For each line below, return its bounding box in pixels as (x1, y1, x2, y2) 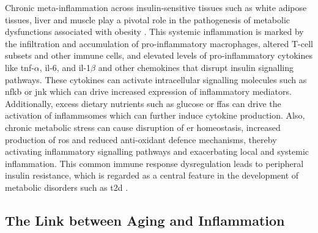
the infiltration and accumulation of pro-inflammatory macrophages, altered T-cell (5, 37, 313, 50)
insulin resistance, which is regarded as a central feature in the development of (5, 169, 299, 182)
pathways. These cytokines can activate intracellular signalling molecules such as (5, 73, 307, 86)
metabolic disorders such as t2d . (5, 180, 128, 193)
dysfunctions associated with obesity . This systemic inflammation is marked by (5, 25, 304, 38)
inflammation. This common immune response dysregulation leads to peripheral (5, 157, 304, 169)
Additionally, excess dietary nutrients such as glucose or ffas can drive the (5, 97, 281, 109)
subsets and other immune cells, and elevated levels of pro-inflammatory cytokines (5, 49, 312, 62)
